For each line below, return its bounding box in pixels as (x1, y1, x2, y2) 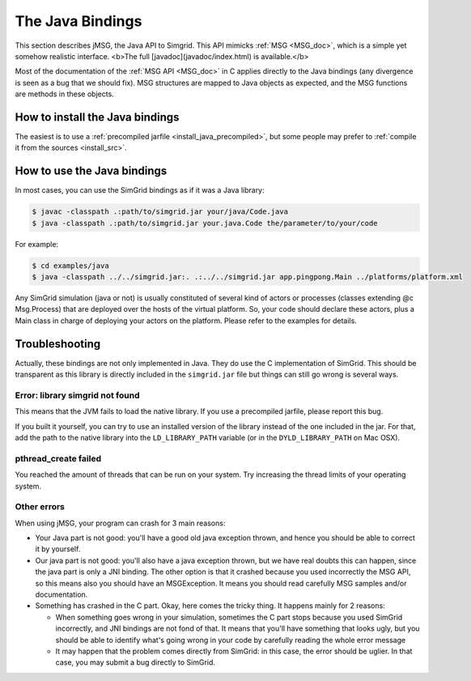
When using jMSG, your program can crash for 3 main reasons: (15, 518, 226, 528)
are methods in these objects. (15, 89, 115, 99)
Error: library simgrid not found (15, 389, 140, 401)
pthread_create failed (15, 453, 101, 464)
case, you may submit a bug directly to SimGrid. (55, 658, 216, 667)
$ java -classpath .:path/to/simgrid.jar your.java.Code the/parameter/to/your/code (32, 219, 378, 228)
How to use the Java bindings (15, 164, 168, 178)
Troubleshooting (15, 337, 101, 351)
